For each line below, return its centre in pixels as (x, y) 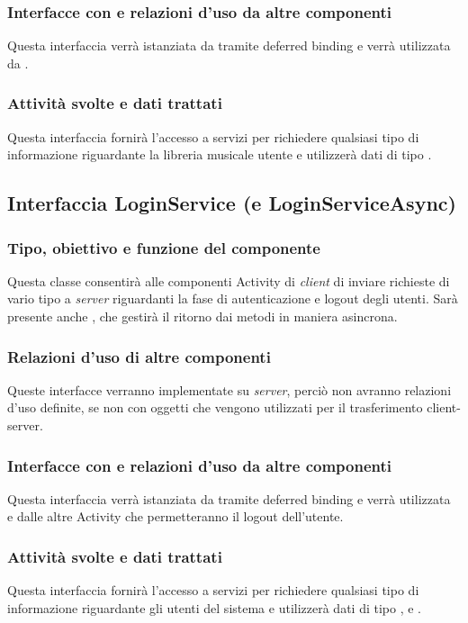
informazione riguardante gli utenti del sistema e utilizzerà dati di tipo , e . (214, 607)
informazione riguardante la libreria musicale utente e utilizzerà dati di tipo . (220, 154)
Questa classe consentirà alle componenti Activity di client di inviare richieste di (229, 280)
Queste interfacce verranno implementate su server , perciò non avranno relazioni (229, 389)
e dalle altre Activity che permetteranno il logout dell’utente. (175, 516)
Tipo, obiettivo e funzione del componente (164, 247)
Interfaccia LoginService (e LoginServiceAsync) (232, 203)
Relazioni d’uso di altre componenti (139, 356)
